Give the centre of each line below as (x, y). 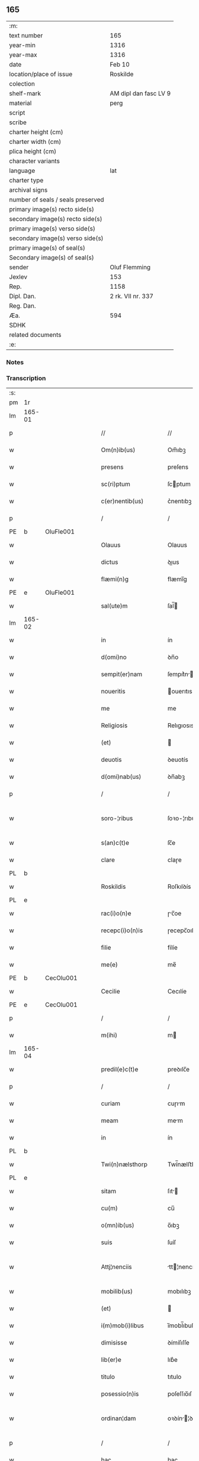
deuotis (111, 760)
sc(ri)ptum (115, 484)
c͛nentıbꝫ (179, 501)
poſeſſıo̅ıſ (180, 1394)
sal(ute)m (114, 606)
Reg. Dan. (23, 305)
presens (112, 467)
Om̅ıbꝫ (176, 450)
